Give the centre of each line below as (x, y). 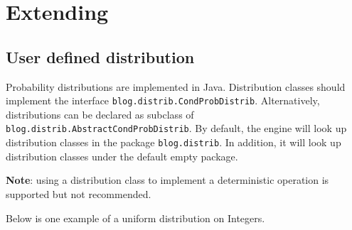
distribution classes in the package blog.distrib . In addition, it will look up (174, 142)
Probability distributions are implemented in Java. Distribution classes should (176, 86)
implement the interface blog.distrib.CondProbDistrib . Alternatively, (163, 100)
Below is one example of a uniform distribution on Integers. (135, 218)
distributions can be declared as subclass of (100, 114)
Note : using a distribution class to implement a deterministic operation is (167, 180)
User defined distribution (100, 56)
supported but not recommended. (79, 193)
